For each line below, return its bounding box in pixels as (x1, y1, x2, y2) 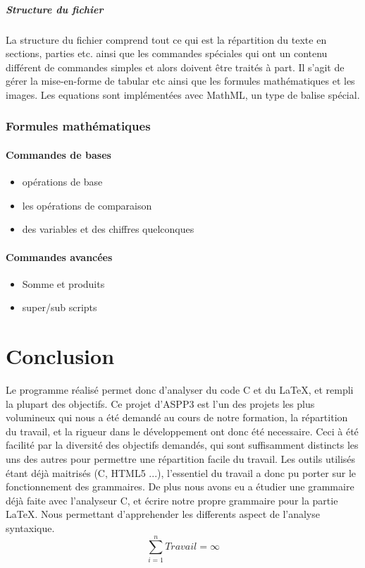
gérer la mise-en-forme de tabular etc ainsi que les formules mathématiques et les (6, 73, 355, 88)
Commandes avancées (6, 249, 113, 264)
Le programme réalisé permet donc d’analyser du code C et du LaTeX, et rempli (6, 382, 354, 397)
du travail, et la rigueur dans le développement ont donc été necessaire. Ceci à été (6, 423, 359, 438)
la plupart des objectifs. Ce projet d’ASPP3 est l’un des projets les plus (6, 396, 315, 411)
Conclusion (6, 342, 115, 370)
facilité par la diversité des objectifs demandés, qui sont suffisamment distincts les (6, 437, 359, 452)
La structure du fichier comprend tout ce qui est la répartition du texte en (6, 32, 327, 47)
